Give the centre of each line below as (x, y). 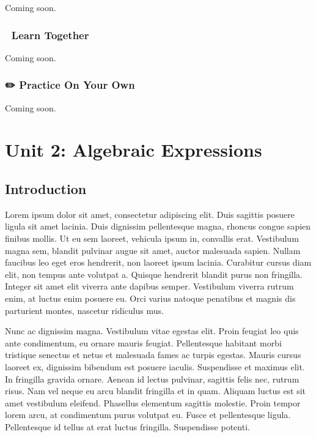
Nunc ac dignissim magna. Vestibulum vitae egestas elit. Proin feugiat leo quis (152, 331)
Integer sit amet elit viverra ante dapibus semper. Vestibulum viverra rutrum (149, 286)
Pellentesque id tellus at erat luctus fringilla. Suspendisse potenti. (127, 426)
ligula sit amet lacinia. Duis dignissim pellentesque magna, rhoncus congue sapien (158, 226)
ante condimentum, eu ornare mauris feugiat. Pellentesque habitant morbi (143, 342)
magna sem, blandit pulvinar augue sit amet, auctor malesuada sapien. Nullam (153, 250)
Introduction (46, 188)
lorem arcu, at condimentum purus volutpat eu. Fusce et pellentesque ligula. (148, 415)
